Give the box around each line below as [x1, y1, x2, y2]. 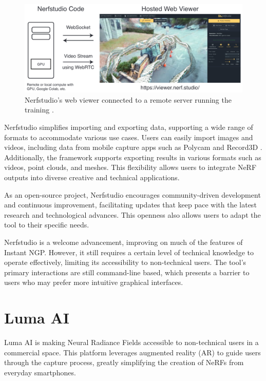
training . [25, 104, 54, 115]
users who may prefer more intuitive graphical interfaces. [4, 277, 183, 288]
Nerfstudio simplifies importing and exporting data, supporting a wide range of [4, 122, 253, 132]
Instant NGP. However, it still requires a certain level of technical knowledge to [4, 246, 254, 257]
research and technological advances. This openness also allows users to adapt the [4, 209, 261, 220]
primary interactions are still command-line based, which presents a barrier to [4, 266, 250, 277]
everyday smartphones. [4, 367, 76, 377]
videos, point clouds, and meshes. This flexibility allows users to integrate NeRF [4, 162, 257, 173]
